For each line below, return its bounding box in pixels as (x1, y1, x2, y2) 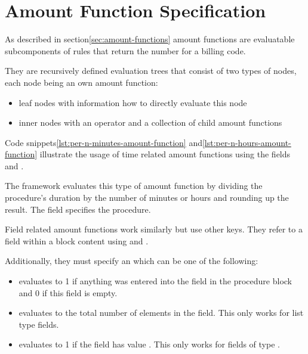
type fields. (19, 318, 59, 330)
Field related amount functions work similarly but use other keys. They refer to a (5, 223, 303, 235)
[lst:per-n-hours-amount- (202, 136, 291, 148)
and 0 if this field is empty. (19, 286, 118, 299)
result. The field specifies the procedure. (5, 203, 151, 215)
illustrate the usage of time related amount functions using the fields (39, 148, 291, 160)
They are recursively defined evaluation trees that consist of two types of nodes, (5, 64, 297, 77)
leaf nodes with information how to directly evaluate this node (19, 96, 247, 108)
